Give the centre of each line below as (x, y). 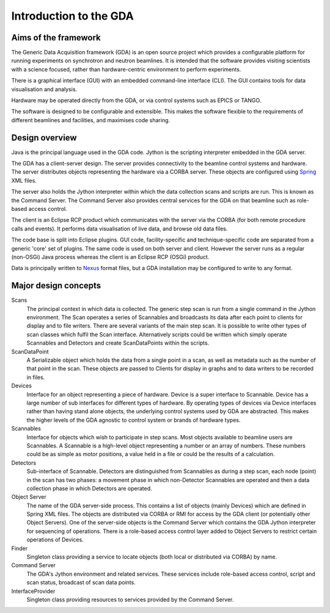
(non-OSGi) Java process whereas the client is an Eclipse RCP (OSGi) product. (110, 257)
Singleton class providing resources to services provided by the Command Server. (130, 600)
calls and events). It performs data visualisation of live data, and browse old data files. (119, 229)
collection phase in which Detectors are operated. (89, 488)
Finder (19, 548)
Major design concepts (56, 286)
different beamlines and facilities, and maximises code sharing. (91, 120)
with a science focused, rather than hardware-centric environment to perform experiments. (126, 69)
